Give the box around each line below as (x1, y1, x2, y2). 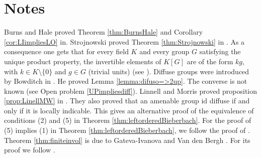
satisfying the (199, 46, 241, 57)
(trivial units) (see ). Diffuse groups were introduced (88, 66, 249, 76)
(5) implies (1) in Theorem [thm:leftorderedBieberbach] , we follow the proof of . (4, 125, 250, 135)
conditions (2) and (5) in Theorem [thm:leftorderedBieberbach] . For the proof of (4, 115, 251, 125)
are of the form (187, 56, 233, 66)
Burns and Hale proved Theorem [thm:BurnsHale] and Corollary (4, 27, 203, 37)
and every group (139, 46, 190, 57)
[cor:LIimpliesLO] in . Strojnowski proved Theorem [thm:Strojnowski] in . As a (4, 36, 245, 47)
